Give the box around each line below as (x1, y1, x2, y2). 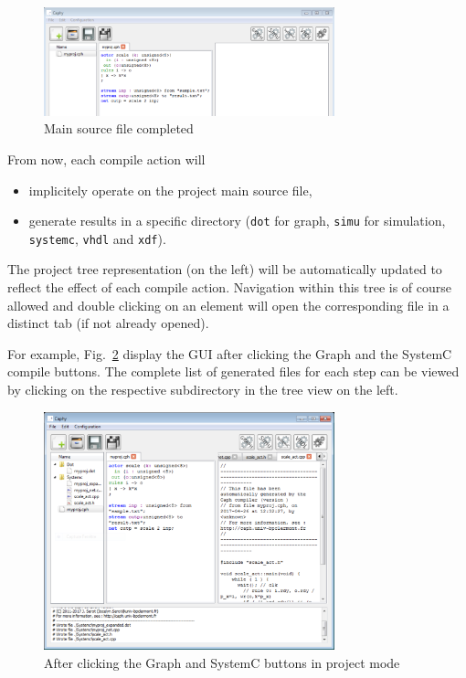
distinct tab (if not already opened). (7, 313, 209, 333)
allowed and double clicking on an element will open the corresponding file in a (7, 295, 450, 314)
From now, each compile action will (7, 149, 206, 168)
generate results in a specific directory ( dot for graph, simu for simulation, (28, 211, 446, 230)
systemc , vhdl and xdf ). (28, 228, 166, 248)
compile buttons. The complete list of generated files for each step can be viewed (7, 362, 460, 381)
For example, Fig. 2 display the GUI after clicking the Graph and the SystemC (7, 344, 452, 363)
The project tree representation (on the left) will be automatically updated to (7, 260, 442, 279)
